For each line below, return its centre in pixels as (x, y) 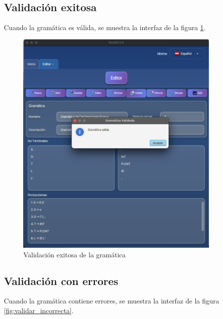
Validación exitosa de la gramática (75, 254)
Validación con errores (61, 280)
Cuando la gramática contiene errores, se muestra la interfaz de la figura (112, 301)
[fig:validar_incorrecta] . (39, 310)
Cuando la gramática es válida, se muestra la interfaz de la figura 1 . (105, 27)
